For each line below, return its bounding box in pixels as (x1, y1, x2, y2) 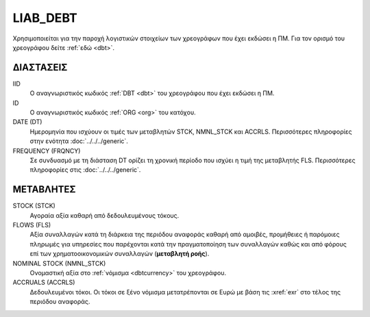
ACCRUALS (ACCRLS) (12, 278, 75, 287)
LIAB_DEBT (12, 10, 78, 25)
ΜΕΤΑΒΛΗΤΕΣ (12, 183, 76, 195)
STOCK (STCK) (12, 202, 56, 210)
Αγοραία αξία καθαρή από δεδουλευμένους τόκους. (29, 211, 180, 219)
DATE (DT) (12, 118, 42, 126)
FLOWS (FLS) (12, 221, 51, 229)
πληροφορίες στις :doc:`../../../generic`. (29, 166, 141, 174)
